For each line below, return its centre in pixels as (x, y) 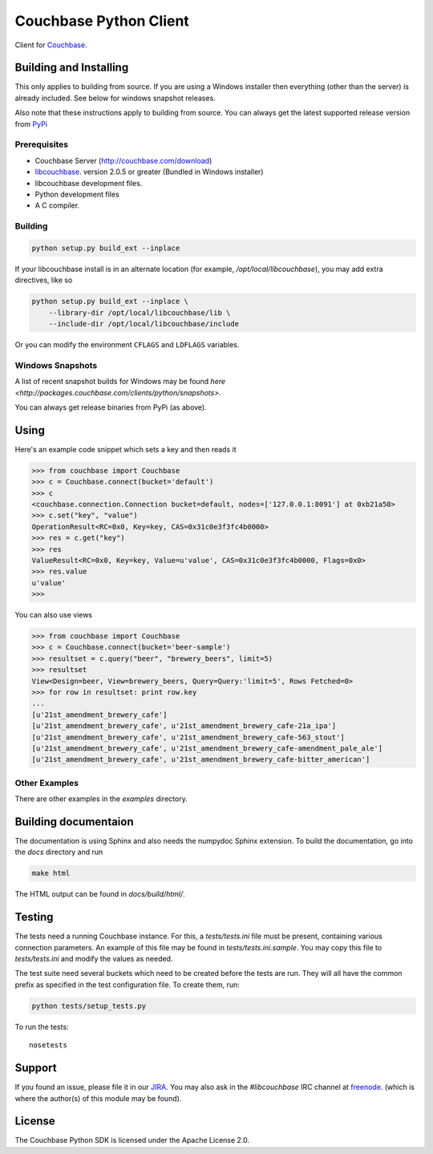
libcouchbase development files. (89, 183)
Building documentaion (74, 822)
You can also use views (53, 615)
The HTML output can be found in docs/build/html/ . (100, 894)
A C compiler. (57, 205)
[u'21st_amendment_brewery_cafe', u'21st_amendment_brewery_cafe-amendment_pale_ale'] (207, 748)
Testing (34, 917)
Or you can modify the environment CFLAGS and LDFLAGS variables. (127, 344)
